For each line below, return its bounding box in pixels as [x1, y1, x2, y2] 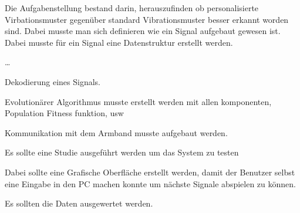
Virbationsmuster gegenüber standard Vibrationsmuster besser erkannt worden [5, 13, 289, 25]
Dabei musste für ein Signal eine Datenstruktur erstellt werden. [5, 36, 233, 48]
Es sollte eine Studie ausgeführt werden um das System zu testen [5, 146, 239, 158]
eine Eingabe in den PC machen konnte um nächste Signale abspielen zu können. [5, 177, 296, 190]
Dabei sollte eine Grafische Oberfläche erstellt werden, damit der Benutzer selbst [5, 165, 295, 178]
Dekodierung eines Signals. [5, 75, 100, 87]
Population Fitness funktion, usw [5, 107, 124, 119]
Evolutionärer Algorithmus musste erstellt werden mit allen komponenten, [5, 95, 272, 107]
